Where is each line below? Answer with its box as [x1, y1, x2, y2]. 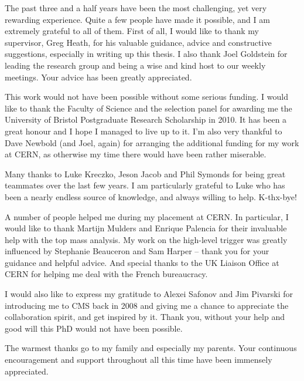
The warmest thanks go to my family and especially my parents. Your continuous [5, 342, 297, 354]
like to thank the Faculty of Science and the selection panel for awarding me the [5, 102, 292, 114]
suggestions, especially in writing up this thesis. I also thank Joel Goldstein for [5, 48, 288, 60]
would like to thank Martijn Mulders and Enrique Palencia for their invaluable [5, 222, 287, 234]
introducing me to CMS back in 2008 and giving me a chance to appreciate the [5, 299, 289, 311]
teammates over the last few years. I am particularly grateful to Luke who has [5, 179, 285, 191]
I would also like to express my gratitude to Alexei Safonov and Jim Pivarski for [5, 288, 293, 300]
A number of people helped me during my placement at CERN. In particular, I [5, 210, 289, 222]
